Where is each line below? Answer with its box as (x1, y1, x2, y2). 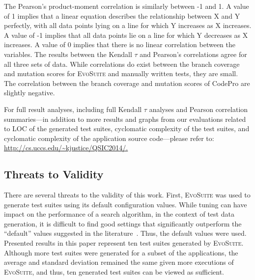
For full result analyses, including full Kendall (4, 104, 142, 114)
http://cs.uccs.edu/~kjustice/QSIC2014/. (4, 142, 128, 153)
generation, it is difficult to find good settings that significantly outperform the (4, 218, 242, 228)
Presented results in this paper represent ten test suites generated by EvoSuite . (4, 238, 244, 248)
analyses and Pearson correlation (149, 104, 248, 114)
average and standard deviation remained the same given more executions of (4, 257, 234, 267)
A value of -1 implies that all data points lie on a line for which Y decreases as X (4, 29, 248, 40)
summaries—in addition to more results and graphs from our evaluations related (4, 113, 246, 124)
